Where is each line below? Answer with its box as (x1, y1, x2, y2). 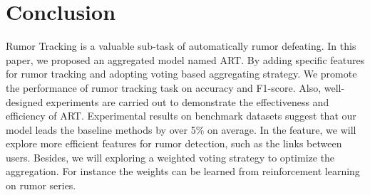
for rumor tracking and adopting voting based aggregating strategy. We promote (6, 66, 357, 81)
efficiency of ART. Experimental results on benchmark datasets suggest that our (6, 108, 356, 123)
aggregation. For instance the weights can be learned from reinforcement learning (6, 164, 360, 179)
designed (6, 94, 43, 109)
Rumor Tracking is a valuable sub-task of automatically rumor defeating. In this (6, 38, 356, 53)
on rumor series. (6, 178, 76, 193)
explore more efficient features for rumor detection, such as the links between (6, 136, 342, 151)
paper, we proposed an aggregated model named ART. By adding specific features (6, 52, 365, 67)
